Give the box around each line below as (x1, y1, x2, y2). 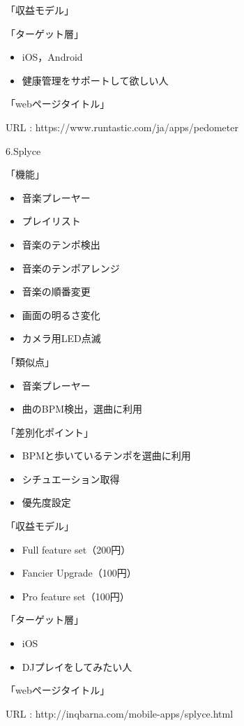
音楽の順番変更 (22, 284, 91, 299)
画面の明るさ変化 (22, 307, 100, 322)
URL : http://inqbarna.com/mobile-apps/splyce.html (6, 706, 234, 720)
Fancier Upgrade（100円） (22, 565, 137, 580)
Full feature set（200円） (22, 542, 131, 556)
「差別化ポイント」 (6, 424, 93, 439)
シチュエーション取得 (22, 471, 120, 486)
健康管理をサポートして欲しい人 (22, 73, 169, 87)
